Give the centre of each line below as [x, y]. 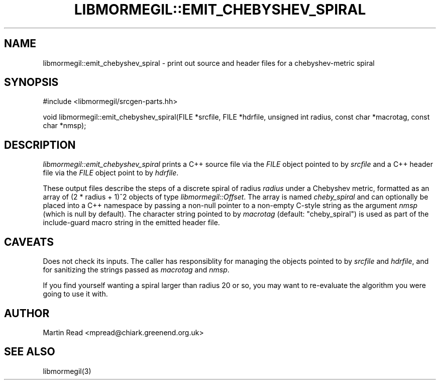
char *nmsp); [65, 126]
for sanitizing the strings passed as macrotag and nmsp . [136, 270]
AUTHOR [27, 313]
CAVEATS [29, 242]
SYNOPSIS [31, 82]
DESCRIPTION [40, 145]
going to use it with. [75, 294]
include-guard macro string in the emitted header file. [131, 223]
